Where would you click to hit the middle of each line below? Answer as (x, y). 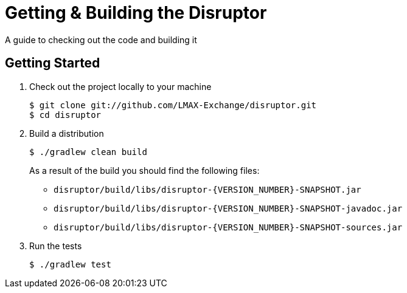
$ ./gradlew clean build (88, 152)
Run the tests (56, 246)
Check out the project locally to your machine (120, 86)
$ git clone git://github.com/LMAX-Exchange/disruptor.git (173, 105)
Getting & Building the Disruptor (136, 13)
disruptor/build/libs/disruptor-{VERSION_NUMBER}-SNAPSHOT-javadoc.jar (228, 208)
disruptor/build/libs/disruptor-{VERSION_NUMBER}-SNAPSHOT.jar (207, 189)
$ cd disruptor (65, 115)
